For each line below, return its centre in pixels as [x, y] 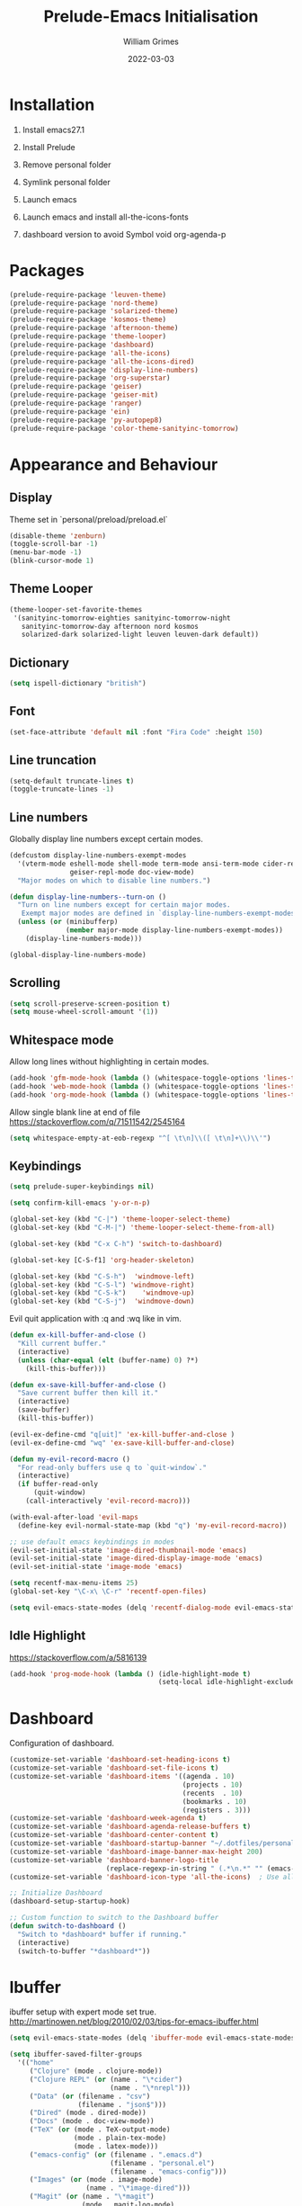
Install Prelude [49, 147]
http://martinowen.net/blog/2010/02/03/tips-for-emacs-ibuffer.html [134, 2022]
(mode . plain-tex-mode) [120, 2139]
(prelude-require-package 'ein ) [70, 411]
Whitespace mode [62, 1040]
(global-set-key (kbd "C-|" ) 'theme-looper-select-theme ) [120, 1220]
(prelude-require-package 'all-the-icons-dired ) [102, 362]
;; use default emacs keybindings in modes [92, 1542]
